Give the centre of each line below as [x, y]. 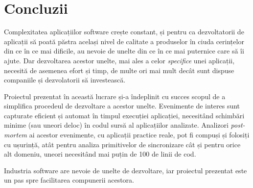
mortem [16, 135]
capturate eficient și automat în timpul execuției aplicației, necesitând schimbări [124, 115]
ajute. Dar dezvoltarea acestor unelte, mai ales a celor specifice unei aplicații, [119, 60]
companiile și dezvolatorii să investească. [65, 80]
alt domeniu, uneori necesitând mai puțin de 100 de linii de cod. [100, 154]
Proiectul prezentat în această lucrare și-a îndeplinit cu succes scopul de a [115, 96]
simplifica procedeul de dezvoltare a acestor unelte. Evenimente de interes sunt [122, 106]
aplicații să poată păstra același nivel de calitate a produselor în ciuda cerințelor [124, 41]
